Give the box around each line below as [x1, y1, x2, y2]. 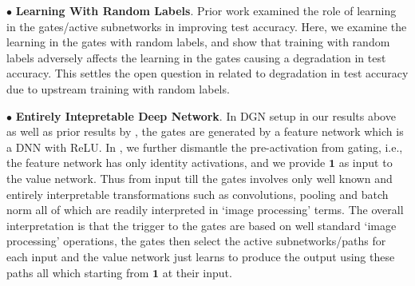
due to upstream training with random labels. [6, 80, 230, 97]
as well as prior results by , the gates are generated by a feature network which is [6, 123, 404, 140]
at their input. [162, 264, 232, 280]
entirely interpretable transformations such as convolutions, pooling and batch [6, 185, 389, 202]
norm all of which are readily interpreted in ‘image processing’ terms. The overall [6, 201, 404, 218]
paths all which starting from [6, 264, 149, 280]
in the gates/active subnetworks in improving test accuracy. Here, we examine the [6, 18, 407, 34]
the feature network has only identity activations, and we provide [6, 154, 326, 171]
